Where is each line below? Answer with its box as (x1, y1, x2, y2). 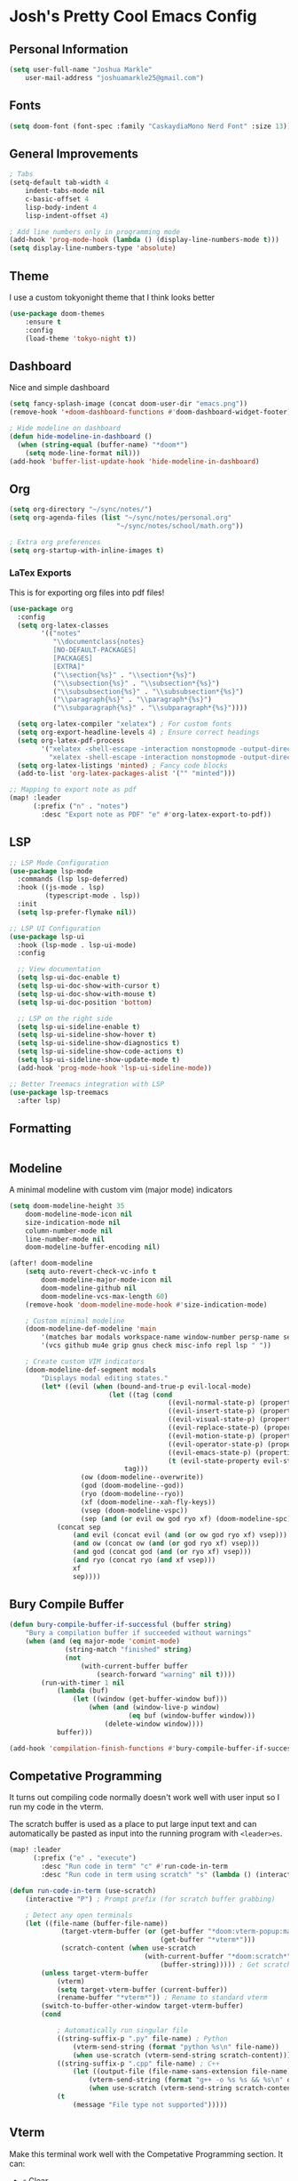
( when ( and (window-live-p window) (88, 1703, 220, 1712)
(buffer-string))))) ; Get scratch (160, 1960, 292, 1969)
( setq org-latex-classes (17, 621, 109, 630)
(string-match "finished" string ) (65, 1646, 192, 1654)
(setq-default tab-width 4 (9, 178, 109, 188)
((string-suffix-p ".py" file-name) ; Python (56, 2034, 228, 2043)
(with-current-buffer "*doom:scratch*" (144, 1952, 292, 1961)
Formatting (9, 1121, 72, 1136)
